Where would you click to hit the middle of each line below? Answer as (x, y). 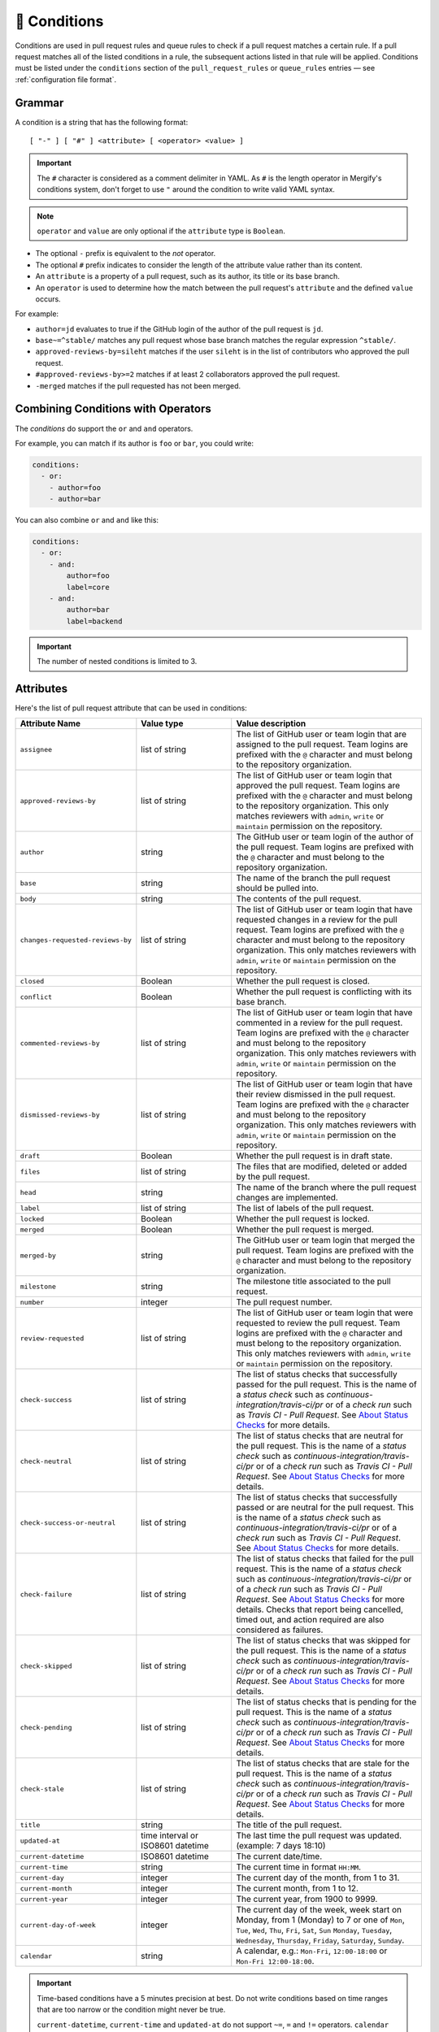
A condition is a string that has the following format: (102, 122)
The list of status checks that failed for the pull (325, 1559)
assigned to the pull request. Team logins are (322, 745)
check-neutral (46, 1461)
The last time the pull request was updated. (319, 1835)
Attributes (41, 688)
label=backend (94, 621)
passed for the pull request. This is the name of (327, 1384)
